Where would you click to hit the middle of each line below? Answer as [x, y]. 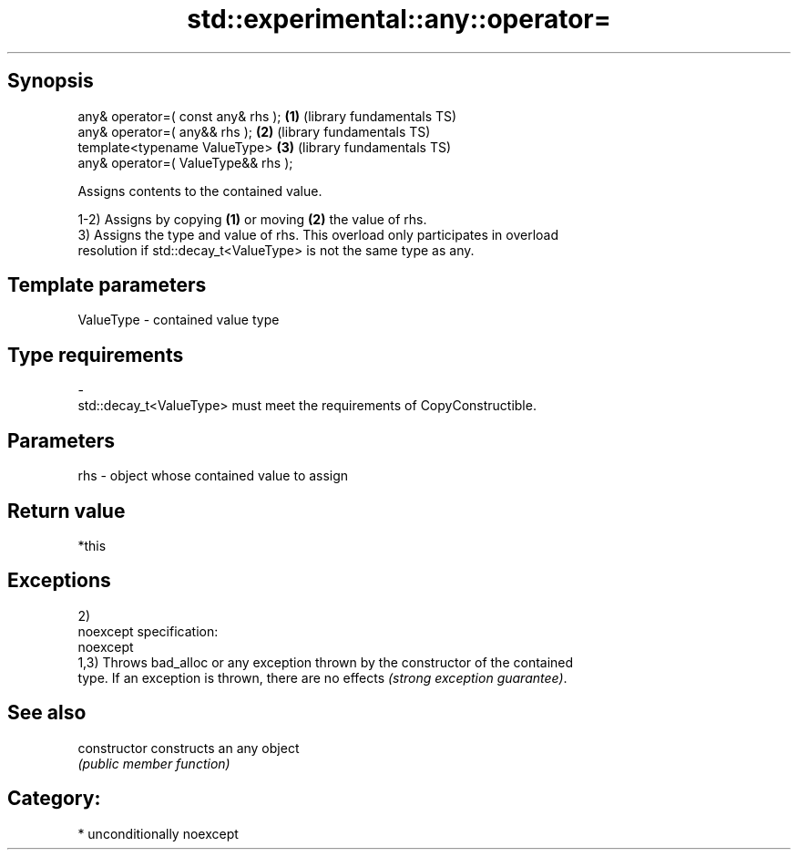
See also [47, 713]
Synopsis [51, 81]
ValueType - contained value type [179, 320]
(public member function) [154, 763]
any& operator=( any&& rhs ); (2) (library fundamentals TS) [254, 131]
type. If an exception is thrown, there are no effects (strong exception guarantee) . [322, 677]
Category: [54, 799]
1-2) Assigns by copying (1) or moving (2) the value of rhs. [252, 219]
